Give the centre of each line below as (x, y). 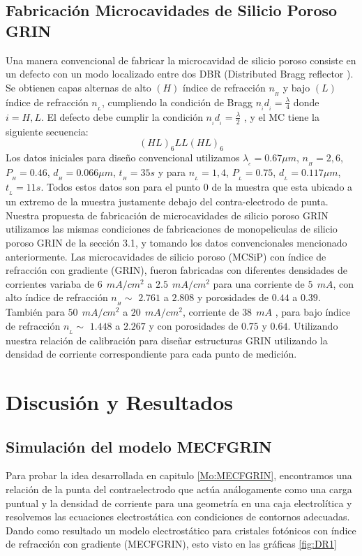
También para (35, 312)
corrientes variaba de (50, 283)
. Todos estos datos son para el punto (121, 187)
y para (172, 172)
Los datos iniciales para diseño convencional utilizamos (123, 158)
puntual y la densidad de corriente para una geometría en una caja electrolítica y (179, 503)
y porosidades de (233, 297)
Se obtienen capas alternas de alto (78, 87)
